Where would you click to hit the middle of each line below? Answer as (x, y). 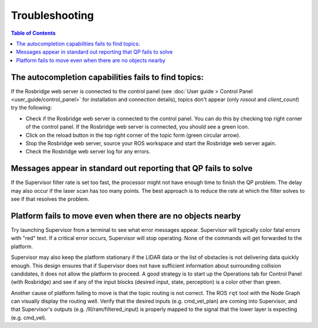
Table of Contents (33, 33)
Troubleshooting (52, 15)
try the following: (32, 108)
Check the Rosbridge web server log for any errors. (88, 152)
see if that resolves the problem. (50, 199)
